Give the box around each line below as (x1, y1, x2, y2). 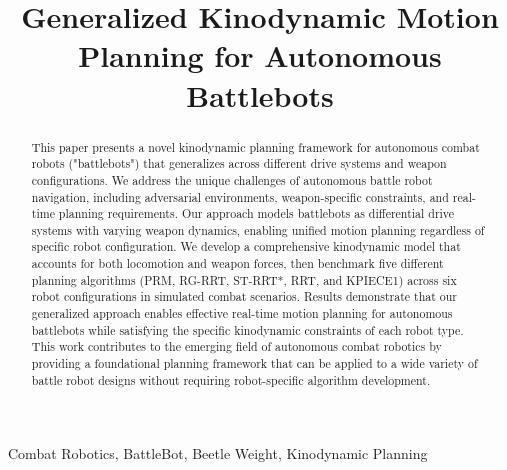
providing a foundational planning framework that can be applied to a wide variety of (31, 355, 478, 372)
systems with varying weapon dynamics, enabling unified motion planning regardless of (31, 221, 485, 238)
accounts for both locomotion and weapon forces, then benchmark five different (31, 255, 444, 272)
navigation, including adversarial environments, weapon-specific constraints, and (31, 188, 449, 205)
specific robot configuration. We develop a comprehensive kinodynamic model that (31, 238, 461, 255)
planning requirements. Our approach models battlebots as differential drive (58, 205, 455, 222)
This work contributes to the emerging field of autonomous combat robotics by (31, 338, 442, 355)
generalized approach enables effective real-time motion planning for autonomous (31, 305, 453, 322)
